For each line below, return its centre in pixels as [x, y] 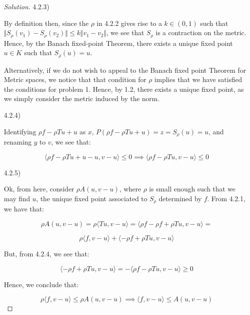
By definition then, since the [46, 23]
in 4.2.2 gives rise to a [129, 23]
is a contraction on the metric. [201, 32]
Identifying [20, 131]
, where [130, 189]
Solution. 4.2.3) [27, 6]
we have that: [24, 209]
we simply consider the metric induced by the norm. [82, 98]
